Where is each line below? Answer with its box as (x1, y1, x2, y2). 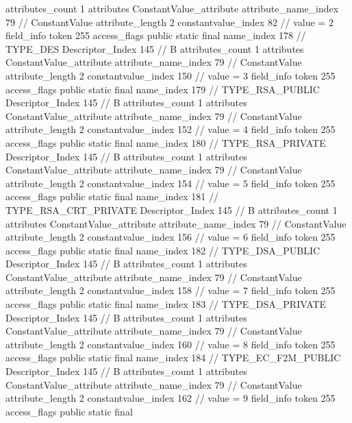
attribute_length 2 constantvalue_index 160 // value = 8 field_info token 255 (5, 337, 336, 351)
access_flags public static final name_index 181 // (5, 189, 219, 204)
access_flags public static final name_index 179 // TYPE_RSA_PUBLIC (5, 82, 320, 96)
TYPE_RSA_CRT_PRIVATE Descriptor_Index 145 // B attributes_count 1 (5, 202, 338, 217)
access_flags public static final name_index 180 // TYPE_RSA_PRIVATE (5, 135, 326, 149)
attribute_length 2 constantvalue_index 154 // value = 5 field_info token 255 (5, 176, 336, 190)
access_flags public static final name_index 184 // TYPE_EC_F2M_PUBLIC (5, 350, 341, 365)
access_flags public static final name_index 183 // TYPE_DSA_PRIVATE (5, 297, 327, 311)
